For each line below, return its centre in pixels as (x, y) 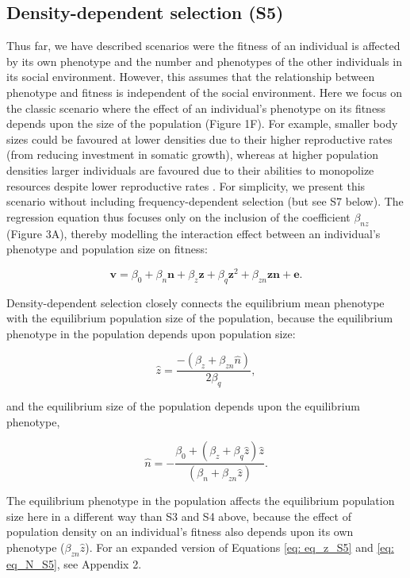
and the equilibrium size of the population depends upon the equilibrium (183, 406)
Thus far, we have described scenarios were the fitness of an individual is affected (203, 46)
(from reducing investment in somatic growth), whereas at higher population (193, 154)
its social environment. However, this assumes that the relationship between (191, 77)
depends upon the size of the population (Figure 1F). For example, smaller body (202, 123)
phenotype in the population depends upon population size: (151, 333)
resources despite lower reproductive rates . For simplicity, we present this (186, 185)
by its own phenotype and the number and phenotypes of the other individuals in (204, 61)
